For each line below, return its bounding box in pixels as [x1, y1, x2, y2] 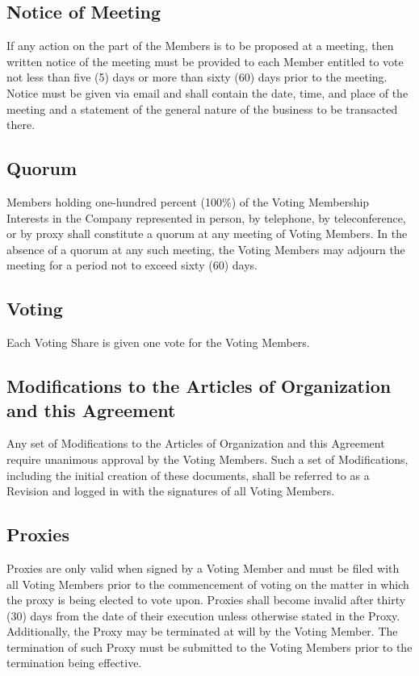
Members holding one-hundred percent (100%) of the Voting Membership [6, 193, 370, 210]
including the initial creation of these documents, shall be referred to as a [6, 466, 370, 483]
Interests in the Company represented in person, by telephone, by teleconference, [6, 209, 406, 226]
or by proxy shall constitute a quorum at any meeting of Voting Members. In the [6, 225, 408, 242]
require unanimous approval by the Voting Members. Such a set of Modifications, [6, 450, 409, 467]
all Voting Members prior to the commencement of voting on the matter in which [6, 575, 409, 592]
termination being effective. [6, 654, 142, 671]
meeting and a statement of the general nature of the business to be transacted [6, 100, 398, 117]
